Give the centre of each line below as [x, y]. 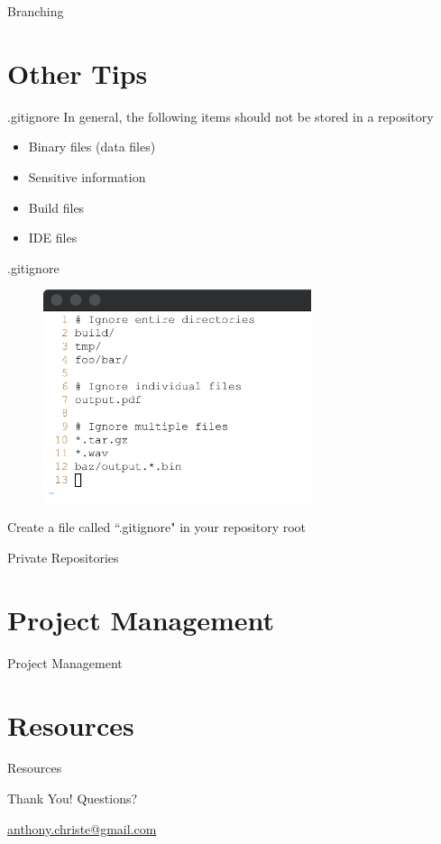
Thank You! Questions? [73, 798]
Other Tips [78, 73]
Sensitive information [87, 176]
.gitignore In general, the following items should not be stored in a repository [220, 116]
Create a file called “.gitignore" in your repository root [157, 527]
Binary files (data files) [92, 147]
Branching [36, 11]
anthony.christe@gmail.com [82, 828]
